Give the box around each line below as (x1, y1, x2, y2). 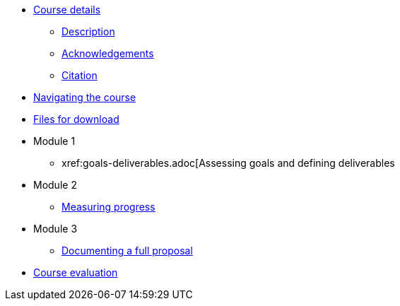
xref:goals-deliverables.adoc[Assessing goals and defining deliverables (61, 157, 395, 169)
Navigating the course (33, 91, 136, 103)
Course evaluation (33, 266, 118, 278)
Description (61, 25, 115, 37)
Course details (33, 4, 101, 16)
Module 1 (33, 135, 76, 147)
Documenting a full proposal (61, 245, 193, 257)
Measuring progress (61, 201, 155, 213)
